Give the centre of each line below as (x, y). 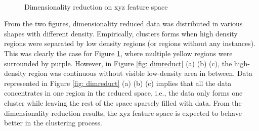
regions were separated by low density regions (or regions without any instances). (130, 43)
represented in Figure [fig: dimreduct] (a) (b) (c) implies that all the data (118, 83)
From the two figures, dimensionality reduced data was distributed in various (123, 24)
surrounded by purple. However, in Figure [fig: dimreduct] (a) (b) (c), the (118, 63)
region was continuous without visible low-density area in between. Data (141, 73)
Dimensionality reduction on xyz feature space (96, 6)
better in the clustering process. (53, 123)
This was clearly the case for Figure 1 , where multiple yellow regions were (118, 53)
